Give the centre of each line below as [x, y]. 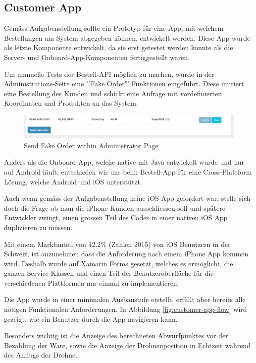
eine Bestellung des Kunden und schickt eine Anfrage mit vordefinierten [113, 93]
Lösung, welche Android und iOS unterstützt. [73, 181]
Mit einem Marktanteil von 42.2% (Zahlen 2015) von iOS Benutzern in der [117, 244]
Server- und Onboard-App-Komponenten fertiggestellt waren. [97, 57]
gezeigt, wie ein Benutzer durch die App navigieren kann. [91, 319]
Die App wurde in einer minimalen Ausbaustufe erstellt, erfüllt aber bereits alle [125, 299]
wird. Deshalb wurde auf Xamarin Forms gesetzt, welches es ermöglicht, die [119, 263]
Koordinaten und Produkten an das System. [71, 103]
